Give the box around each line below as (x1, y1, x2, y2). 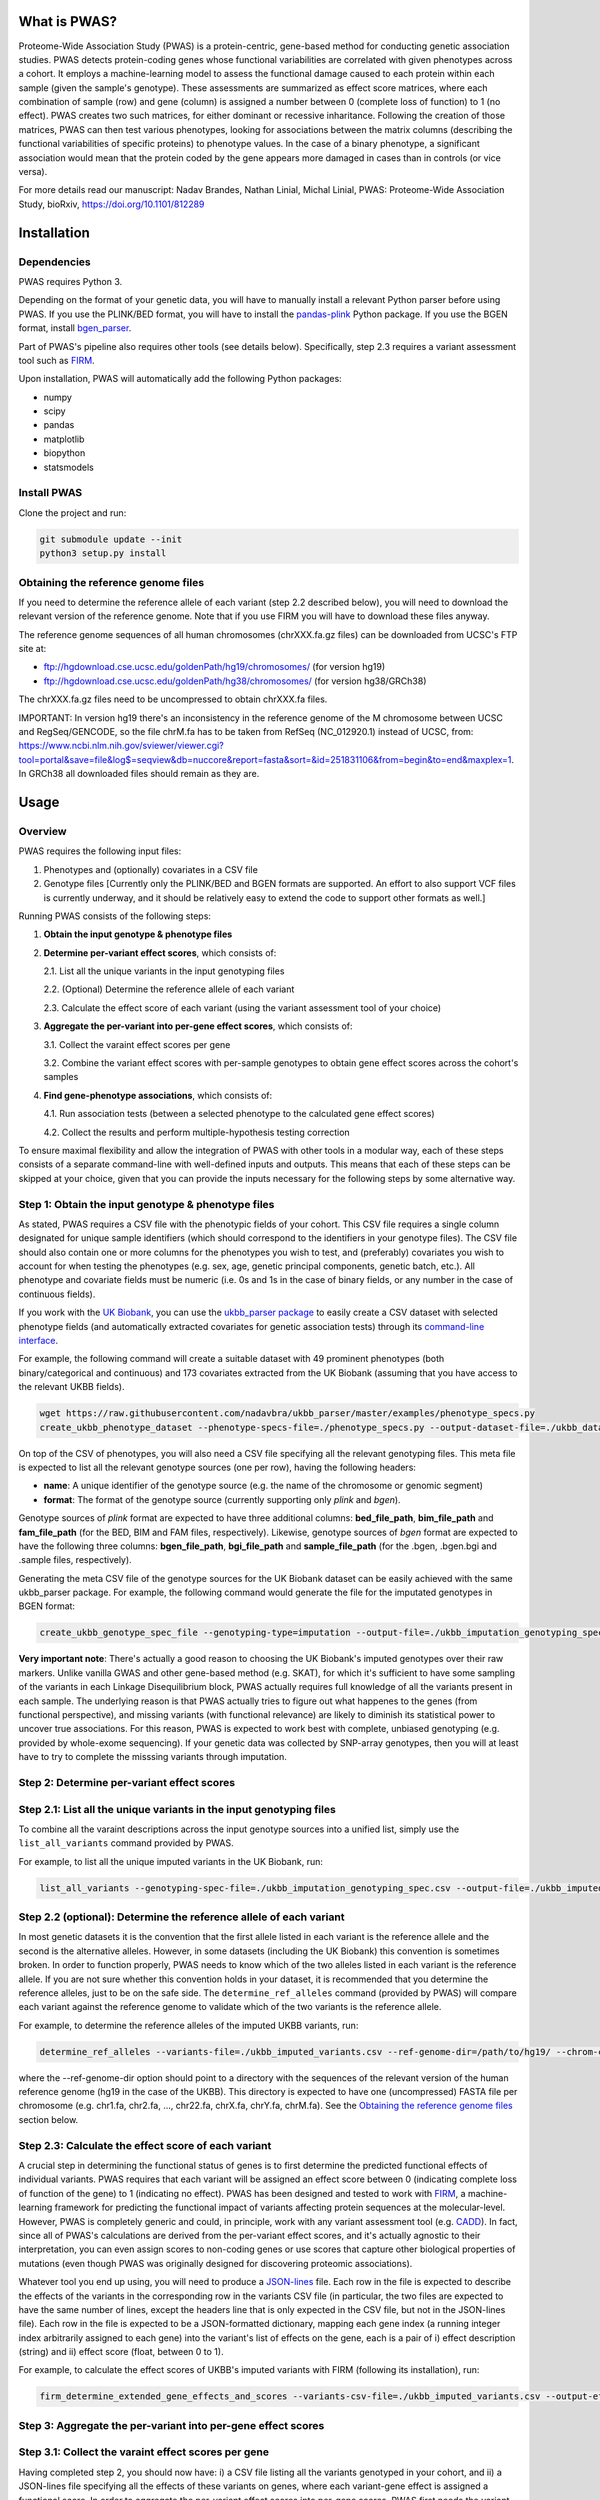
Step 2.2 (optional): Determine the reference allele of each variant (18, 1910, 345, 1924)
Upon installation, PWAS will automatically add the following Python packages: (18, 373, 342, 385)
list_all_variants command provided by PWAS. (18, 1837, 234, 1849)
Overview (18, 824, 67, 838)
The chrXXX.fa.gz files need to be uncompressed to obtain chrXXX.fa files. (18, 693, 328, 705)
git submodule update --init (39, 533, 183, 545)
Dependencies (18, 255, 92, 269)
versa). (18, 166, 48, 178)
